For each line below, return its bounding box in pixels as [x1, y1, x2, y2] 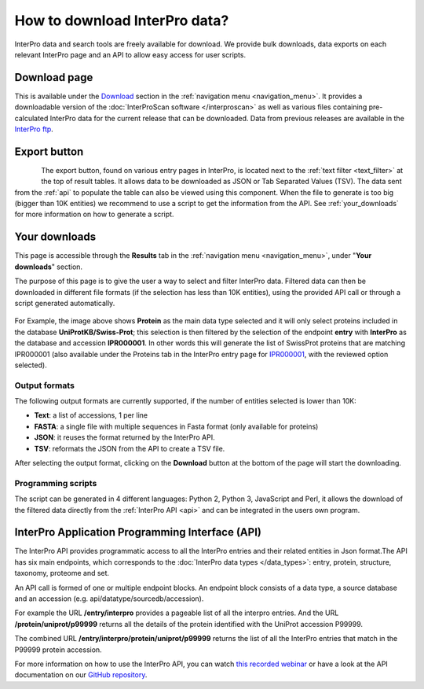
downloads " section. [14, 262, 82, 271]
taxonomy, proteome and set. [14, 569, 110, 578]
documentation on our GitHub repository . [14, 670, 148, 680]
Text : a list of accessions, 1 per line [34, 411, 148, 420]
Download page [14, 71, 93, 84]
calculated [14, 113, 49, 123]
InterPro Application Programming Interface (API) [14, 525, 262, 539]
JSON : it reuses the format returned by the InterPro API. [34, 433, 215, 442]
